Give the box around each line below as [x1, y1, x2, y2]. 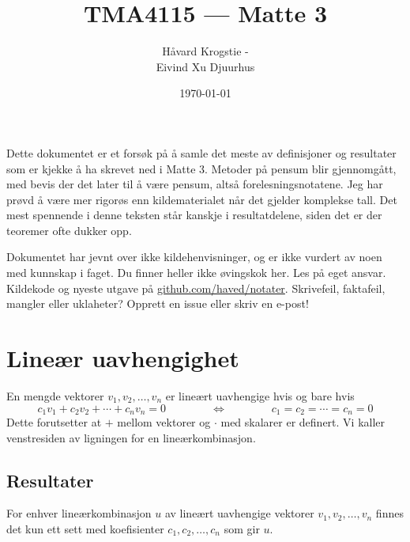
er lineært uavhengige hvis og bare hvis [165, 387, 355, 404]
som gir [224, 521, 260, 536]
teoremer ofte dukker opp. [6, 222, 132, 238]
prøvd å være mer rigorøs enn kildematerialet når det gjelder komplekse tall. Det [6, 191, 397, 207]
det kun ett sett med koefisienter [6, 521, 164, 536]
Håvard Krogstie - [162, 43, 249, 59]
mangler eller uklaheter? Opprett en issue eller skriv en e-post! [6, 295, 309, 312]
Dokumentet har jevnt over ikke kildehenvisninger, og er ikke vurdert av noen [6, 248, 382, 265]
